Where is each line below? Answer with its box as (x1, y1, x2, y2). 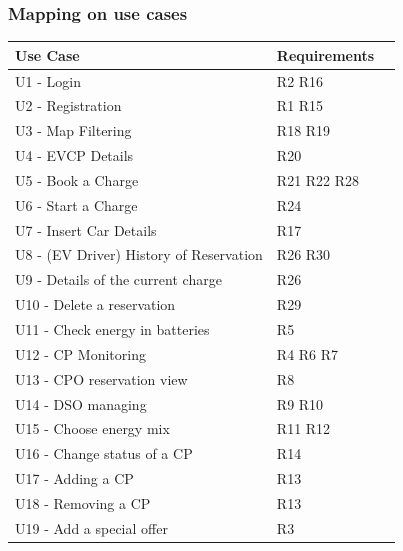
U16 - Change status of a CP (15, 443, 193, 464)
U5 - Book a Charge (15, 169, 139, 190)
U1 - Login (15, 70, 81, 91)
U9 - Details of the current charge (15, 269, 222, 290)
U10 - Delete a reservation (15, 294, 176, 315)
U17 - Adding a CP (15, 468, 134, 489)
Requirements (276, 44, 375, 65)
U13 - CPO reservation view (15, 368, 188, 389)
